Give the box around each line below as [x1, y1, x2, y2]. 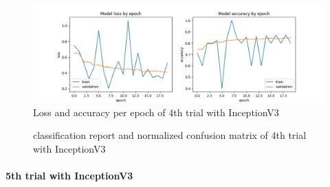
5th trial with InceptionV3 [5, 168, 133, 183]
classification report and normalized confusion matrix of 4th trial [33, 128, 307, 142]
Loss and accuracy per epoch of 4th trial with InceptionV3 [33, 104, 279, 119]
